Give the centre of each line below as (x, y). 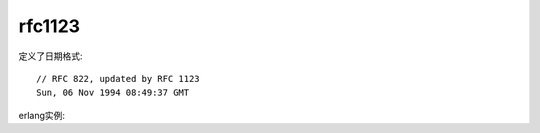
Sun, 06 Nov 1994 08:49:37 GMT (113, 93)
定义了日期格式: (51, 56)
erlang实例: (41, 115)
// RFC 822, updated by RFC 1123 (118, 78)
